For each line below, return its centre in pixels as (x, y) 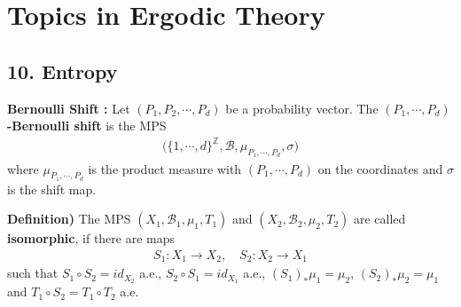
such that (33, 273)
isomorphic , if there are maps (91, 238)
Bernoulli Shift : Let (69, 108)
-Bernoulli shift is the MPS (87, 126)
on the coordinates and (380, 168)
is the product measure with (165, 168)
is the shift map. (52, 189)
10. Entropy (63, 71)
